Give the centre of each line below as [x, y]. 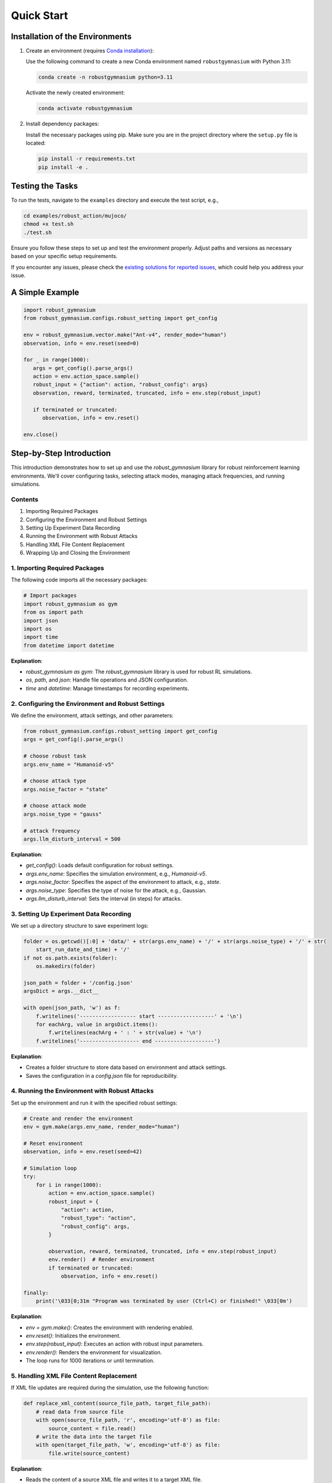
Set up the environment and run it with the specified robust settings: [94, 1103]
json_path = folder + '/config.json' [78, 983]
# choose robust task [55, 756]
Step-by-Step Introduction [61, 454]
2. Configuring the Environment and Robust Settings [88, 704]
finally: [36, 1293]
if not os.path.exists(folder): [71, 958]
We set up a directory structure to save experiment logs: [80, 926]
